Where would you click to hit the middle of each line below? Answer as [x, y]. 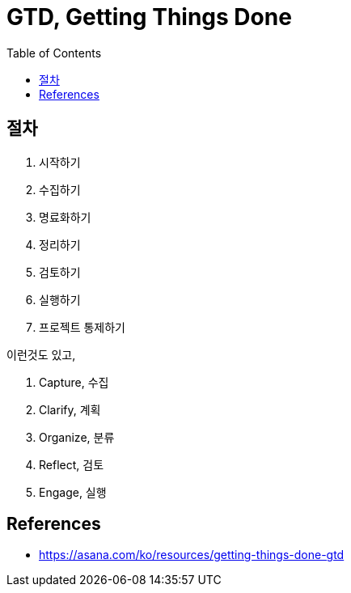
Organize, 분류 [77, 437]
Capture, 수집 [74, 382]
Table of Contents [54, 53]
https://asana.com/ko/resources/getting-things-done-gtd [192, 555]
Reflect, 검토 [72, 464]
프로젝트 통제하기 [82, 327]
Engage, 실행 [73, 492]
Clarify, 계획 [70, 409]
